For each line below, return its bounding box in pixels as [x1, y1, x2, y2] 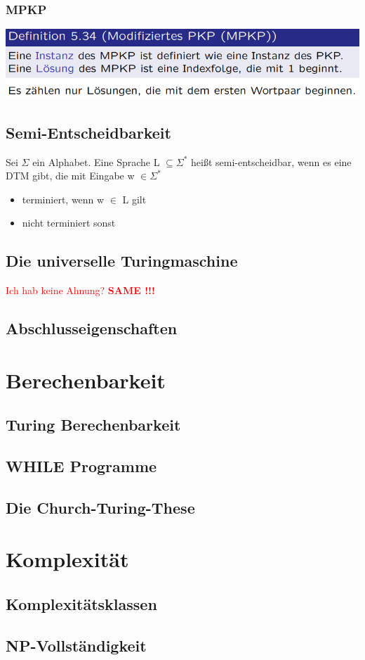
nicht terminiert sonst [22, 215, 116, 230]
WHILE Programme [6, 455, 157, 477]
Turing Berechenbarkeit [6, 414, 181, 436]
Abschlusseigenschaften [6, 317, 178, 339]
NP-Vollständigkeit [6, 634, 147, 656]
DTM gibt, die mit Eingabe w [6, 168, 135, 183]
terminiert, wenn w [22, 191, 105, 206]
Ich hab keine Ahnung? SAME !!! [6, 283, 155, 298]
